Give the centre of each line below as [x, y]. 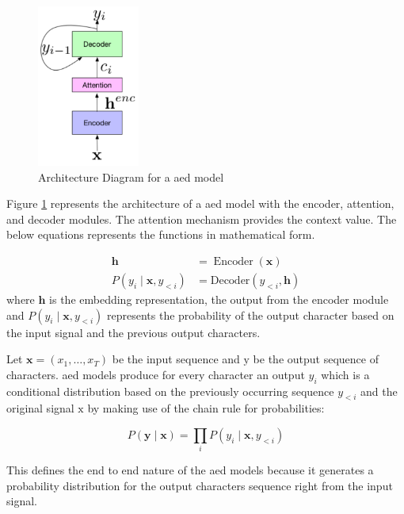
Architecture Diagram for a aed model [131, 176]
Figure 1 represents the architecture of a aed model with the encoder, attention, [200, 203]
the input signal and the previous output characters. [133, 332]
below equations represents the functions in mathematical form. [161, 234]
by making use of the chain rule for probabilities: [206, 408]
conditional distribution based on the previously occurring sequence [170, 391]
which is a [345, 374]
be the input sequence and [176, 359]
